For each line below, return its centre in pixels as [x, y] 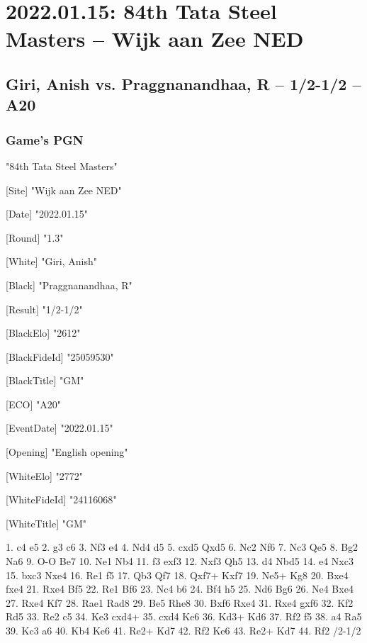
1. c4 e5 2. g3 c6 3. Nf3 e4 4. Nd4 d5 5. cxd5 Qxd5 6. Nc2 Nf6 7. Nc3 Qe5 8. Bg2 [182, 547]
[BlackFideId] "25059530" [60, 356]
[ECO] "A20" [33, 404]
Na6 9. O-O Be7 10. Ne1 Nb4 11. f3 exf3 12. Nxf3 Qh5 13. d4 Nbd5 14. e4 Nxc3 [180, 561]
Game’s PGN [45, 139]
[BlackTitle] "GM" [45, 380]
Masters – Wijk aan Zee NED [155, 39]
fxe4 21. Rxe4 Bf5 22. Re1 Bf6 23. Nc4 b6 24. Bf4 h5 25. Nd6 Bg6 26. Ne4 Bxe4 [180, 589]
